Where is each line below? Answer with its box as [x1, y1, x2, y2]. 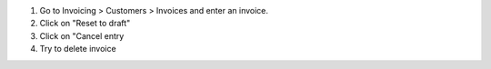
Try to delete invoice [39, 44, 117, 54]
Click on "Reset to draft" [39, 18, 131, 29]
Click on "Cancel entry [39, 30, 125, 41]
